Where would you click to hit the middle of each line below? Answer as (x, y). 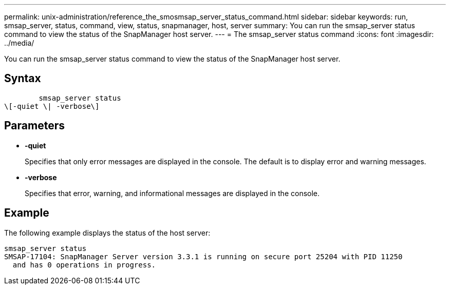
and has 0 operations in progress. (84, 265)
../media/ (19, 43)
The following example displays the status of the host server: (107, 233)
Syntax (23, 79)
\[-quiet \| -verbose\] (52, 106)
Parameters (34, 126)
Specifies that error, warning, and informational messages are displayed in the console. (172, 193)
